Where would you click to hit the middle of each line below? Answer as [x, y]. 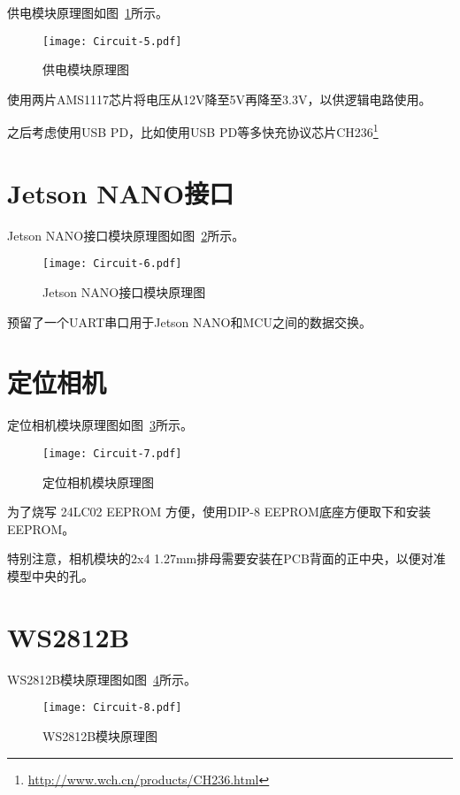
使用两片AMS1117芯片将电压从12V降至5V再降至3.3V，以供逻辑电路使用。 [219, 99]
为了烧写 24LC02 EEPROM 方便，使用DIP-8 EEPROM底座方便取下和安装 [219, 512]
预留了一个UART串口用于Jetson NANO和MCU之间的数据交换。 [189, 321]
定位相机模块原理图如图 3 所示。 [100, 425]
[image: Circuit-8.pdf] [112, 708]
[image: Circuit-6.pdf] [112, 264]
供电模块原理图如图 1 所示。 [88, 12]
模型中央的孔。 [50, 576]
